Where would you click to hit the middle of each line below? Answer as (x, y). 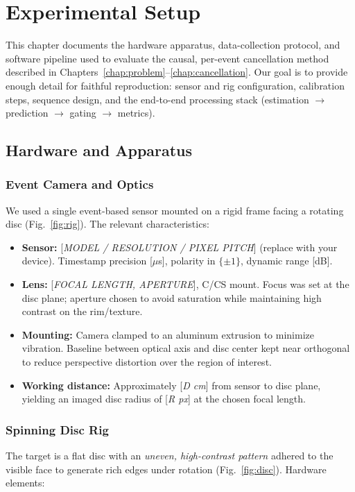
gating (83, 113)
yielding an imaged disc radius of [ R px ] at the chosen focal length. (164, 399)
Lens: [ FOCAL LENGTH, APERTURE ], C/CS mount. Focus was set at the (185, 284)
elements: (25, 483)
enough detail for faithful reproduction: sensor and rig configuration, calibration (175, 85)
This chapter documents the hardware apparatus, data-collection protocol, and (173, 45)
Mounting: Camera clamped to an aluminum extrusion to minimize (168, 334)
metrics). (136, 113)
